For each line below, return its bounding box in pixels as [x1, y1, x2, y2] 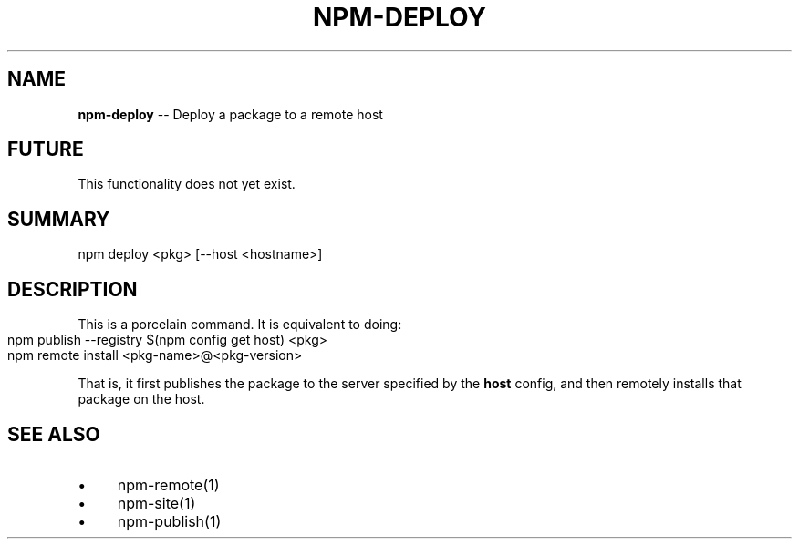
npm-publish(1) [117, 511, 222, 531]
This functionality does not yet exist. [78, 176, 296, 192]
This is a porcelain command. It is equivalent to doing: [78, 316, 402, 333]
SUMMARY [7, 207, 110, 231]
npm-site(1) [117, 493, 196, 512]
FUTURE [7, 138, 84, 161]
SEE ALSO [7, 422, 100, 446]
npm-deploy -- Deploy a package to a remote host [78, 106, 383, 122]
